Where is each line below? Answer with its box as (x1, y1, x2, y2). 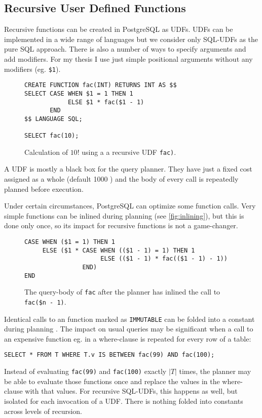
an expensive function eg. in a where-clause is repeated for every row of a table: (4, 333, 251, 344)
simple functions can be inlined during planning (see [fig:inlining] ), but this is (4, 210, 244, 221)
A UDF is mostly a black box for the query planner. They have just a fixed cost (4, 163, 252, 174)
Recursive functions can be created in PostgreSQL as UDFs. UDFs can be (4, 24, 233, 34)
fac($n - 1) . (24, 296, 66, 307)
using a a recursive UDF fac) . (82, 146, 176, 157)
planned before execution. (4, 183, 84, 194)
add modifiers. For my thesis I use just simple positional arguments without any (4, 53, 253, 64)
